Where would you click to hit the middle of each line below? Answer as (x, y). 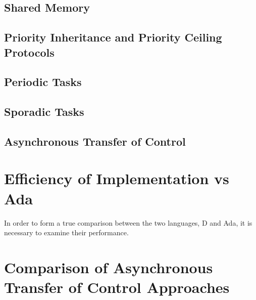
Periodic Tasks (43, 82)
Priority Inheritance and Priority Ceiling (113, 37)
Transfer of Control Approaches (117, 287)
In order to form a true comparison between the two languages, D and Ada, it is (128, 222)
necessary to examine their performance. (66, 232)
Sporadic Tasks (44, 112)
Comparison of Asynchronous (109, 267)
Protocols (29, 52)
